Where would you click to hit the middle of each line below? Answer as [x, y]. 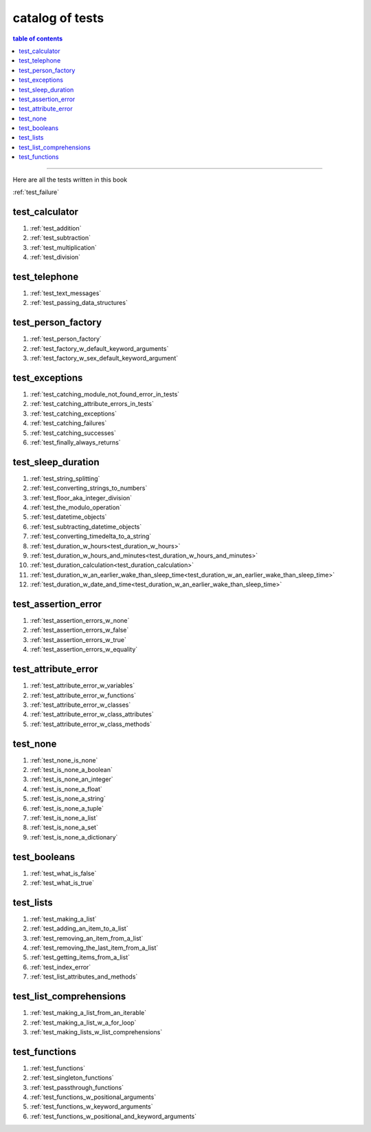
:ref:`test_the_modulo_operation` [76, 508]
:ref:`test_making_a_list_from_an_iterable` [88, 1013]
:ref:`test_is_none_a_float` [66, 789]
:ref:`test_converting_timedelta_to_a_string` [91, 536]
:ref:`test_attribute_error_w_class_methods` [91, 724]
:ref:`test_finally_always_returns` [75, 442]
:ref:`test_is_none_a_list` [64, 818]
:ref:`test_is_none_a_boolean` [71, 769]
